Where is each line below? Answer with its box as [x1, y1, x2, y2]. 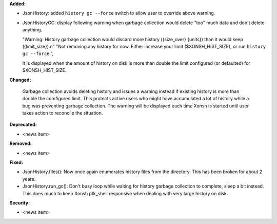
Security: [9, 199, 30, 206]
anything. [22, 27, 43, 33]
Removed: [9, 140, 32, 146]
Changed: [9, 77, 31, 83]
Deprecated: [9, 121, 37, 128]
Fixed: [9, 159, 23, 165]
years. [22, 176, 36, 182]
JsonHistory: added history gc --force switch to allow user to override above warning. [22, 10, 215, 16]
